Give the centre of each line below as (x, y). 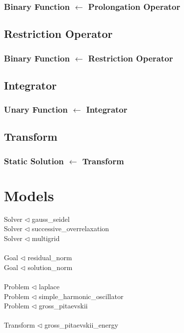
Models (29, 195)
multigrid (46, 238)
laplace (49, 286)
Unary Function (36, 109)
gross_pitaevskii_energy (81, 325)
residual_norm (50, 257)
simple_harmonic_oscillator (81, 296)
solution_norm (50, 267)
